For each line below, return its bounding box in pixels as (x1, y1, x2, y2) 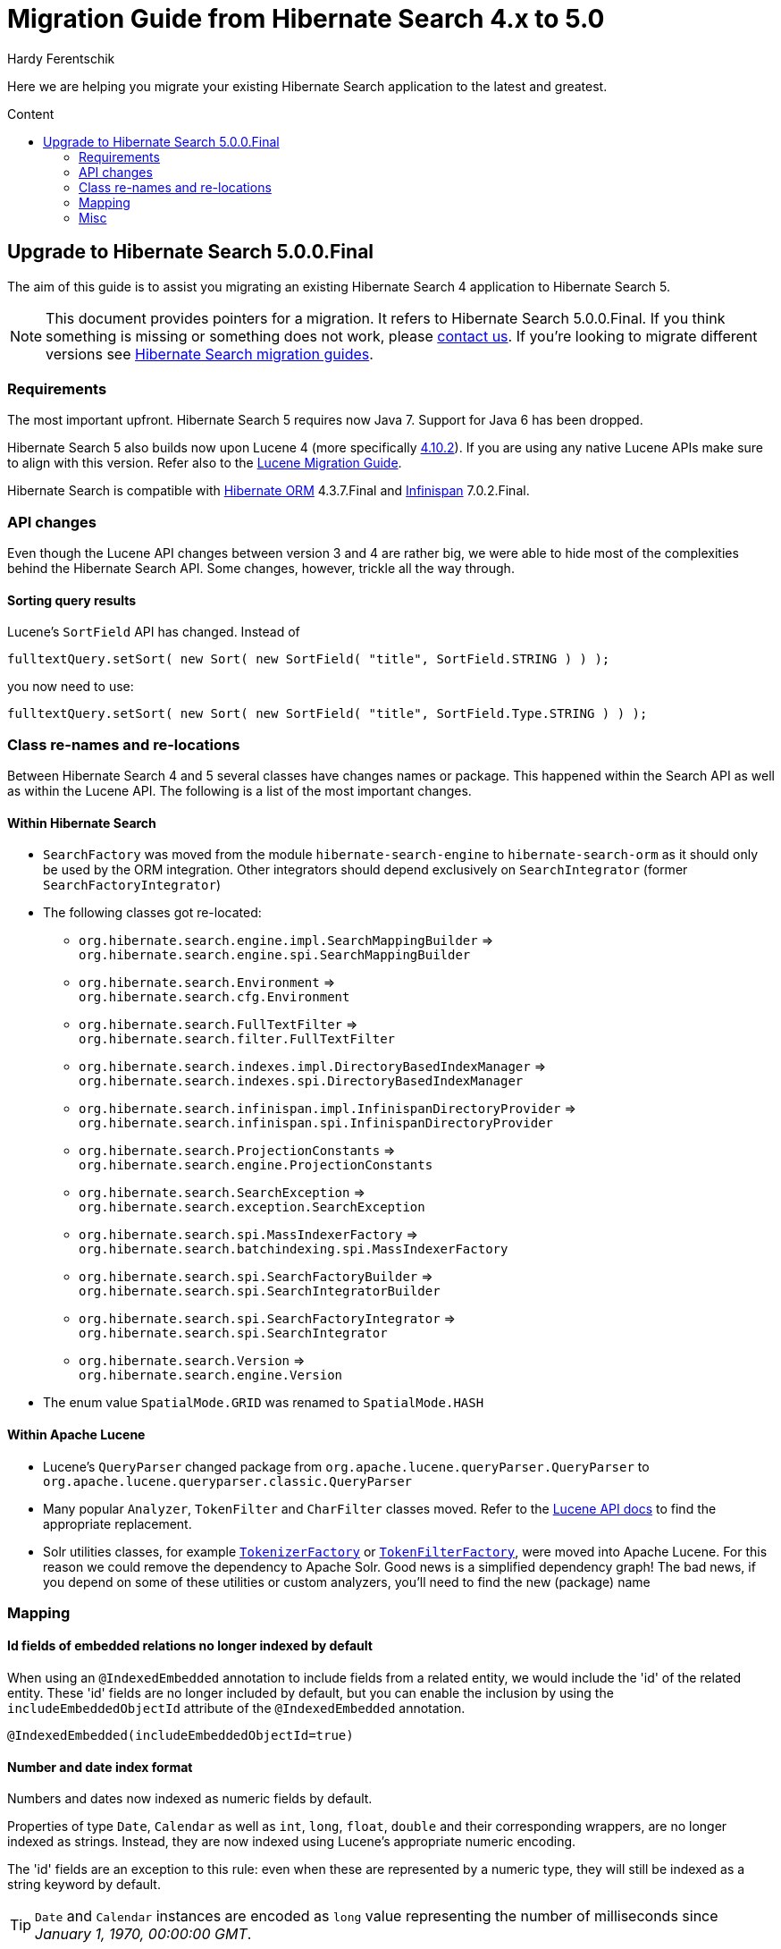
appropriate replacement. (43, 1515, 192, 1531)
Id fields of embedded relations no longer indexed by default (7, 1638, 373, 1654)
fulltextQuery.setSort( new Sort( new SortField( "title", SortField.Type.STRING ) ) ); (7, 706, 648, 721)
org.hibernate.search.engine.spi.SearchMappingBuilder (79, 948, 471, 963)
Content (7, 105, 55, 122)
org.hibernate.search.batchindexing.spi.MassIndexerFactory (79, 1242, 508, 1257)
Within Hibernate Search (7, 814, 156, 831)
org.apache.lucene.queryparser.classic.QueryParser (43, 1473, 413, 1489)
